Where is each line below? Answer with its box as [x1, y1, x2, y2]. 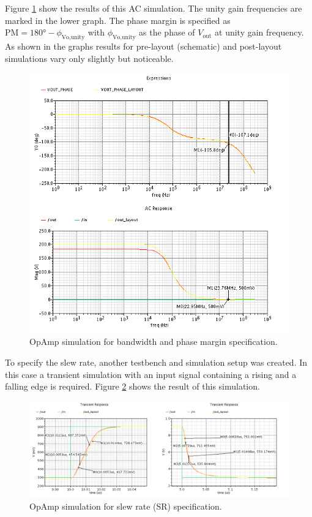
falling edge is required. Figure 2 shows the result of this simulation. [5, 380, 260, 393]
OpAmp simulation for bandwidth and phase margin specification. [29, 335, 278, 348]
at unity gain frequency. [215, 26, 304, 39]
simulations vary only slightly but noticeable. [5, 51, 174, 64]
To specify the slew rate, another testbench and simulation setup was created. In [5, 356, 308, 369]
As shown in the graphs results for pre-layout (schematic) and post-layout [5, 39, 282, 52]
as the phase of [139, 26, 195, 39]
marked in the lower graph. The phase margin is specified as [5, 13, 231, 26]
